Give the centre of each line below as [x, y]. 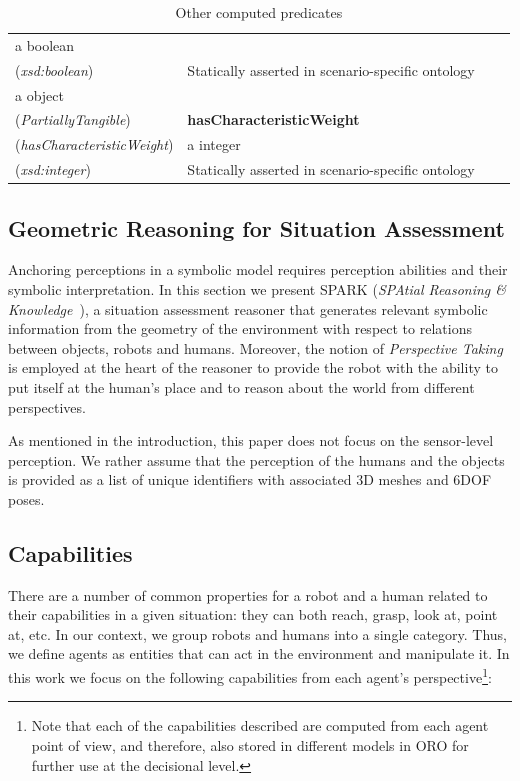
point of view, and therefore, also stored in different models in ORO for [250, 744]
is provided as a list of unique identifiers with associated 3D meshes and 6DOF [250, 479]
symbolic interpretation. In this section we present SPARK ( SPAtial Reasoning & [257, 288]
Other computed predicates [259, 12]
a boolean [45, 44]
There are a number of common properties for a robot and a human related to [248, 594]
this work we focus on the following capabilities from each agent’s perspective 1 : [250, 675]
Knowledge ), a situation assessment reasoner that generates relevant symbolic [248, 308]
